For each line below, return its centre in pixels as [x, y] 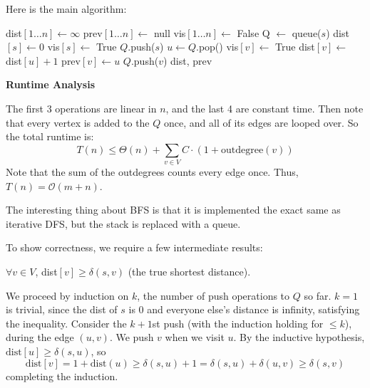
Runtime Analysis [51, 84]
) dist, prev [187, 60]
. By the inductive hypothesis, [299, 337]
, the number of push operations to [214, 295]
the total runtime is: [50, 136]
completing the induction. [62, 376]
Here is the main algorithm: [66, 9]
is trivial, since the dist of [62, 309]
